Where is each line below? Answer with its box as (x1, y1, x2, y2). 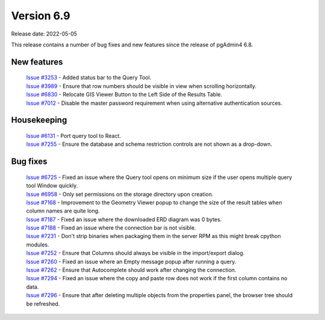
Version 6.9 (11, 9, 70, 22)
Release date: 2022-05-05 (11, 30, 78, 37)
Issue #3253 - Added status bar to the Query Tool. (26, 74, 152, 81)
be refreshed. (26, 300, 60, 307)
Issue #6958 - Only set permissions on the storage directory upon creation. (26, 190, 214, 198)
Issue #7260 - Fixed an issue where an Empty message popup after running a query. (26, 258, 237, 265)
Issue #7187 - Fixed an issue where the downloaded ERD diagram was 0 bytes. (26, 216, 222, 223)
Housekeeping (11, 115, 67, 125)
